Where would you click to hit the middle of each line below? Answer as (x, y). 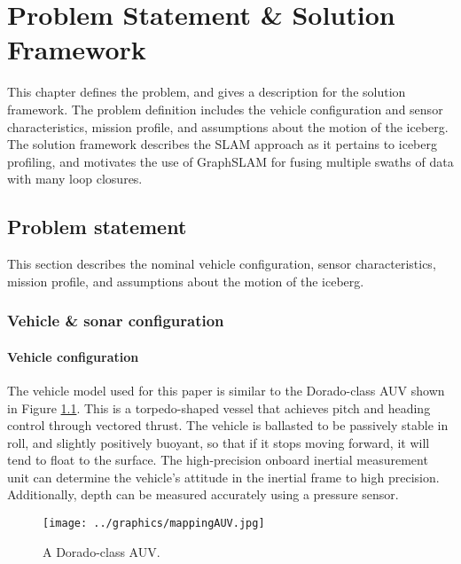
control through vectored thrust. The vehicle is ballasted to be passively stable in (228, 425)
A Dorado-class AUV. (102, 551)
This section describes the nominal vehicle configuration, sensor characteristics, (222, 264)
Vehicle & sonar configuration (116, 321)
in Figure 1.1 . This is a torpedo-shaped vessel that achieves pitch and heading (219, 407)
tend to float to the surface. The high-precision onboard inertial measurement (218, 460)
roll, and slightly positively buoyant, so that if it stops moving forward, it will (219, 442)
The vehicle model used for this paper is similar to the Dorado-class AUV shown (226, 390)
